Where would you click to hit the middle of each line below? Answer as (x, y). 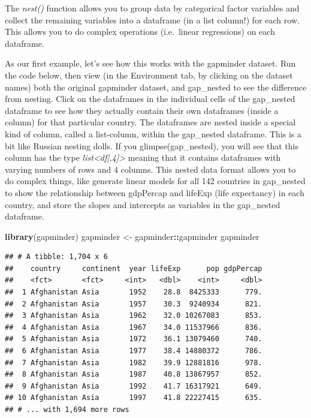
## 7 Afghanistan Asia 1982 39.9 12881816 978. (134, 363)
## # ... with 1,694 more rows (67, 410)
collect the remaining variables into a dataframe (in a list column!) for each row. (152, 19)
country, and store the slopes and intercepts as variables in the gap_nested (143, 204)
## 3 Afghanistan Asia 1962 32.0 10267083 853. (134, 316)
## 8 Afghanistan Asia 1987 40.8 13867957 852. (134, 375)
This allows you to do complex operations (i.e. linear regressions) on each (140, 31)
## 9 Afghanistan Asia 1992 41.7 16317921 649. (134, 386)
